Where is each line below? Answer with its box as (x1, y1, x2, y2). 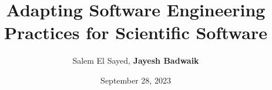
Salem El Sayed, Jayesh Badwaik (72, 54, 199, 67)
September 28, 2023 (100, 74, 171, 86)
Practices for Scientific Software (4, 20, 267, 44)
